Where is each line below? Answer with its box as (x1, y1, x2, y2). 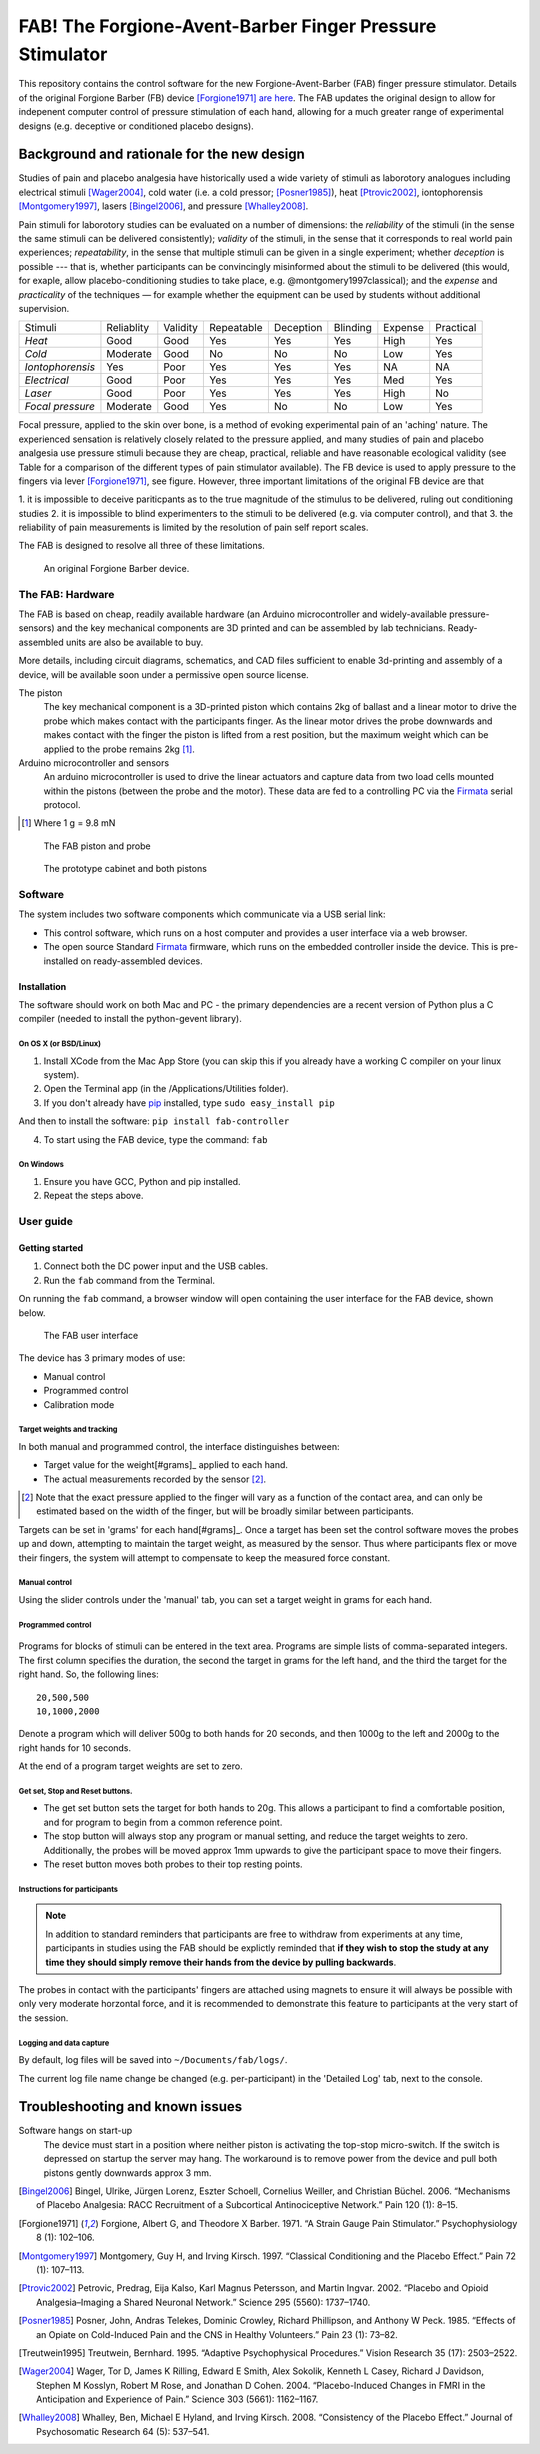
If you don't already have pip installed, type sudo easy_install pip (43, 1096, 335, 1109)
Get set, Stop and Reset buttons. (18, 1786, 133, 1796)
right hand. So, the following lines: (18, 1668, 159, 1680)
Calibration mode (43, 1398, 115, 1410)
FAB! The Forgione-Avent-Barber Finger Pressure (18, 15, 437, 37)
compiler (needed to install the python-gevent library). (18, 1013, 242, 1025)
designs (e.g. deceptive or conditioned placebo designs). (18, 120, 254, 132)
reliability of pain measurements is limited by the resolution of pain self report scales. (18, 521, 369, 534)
